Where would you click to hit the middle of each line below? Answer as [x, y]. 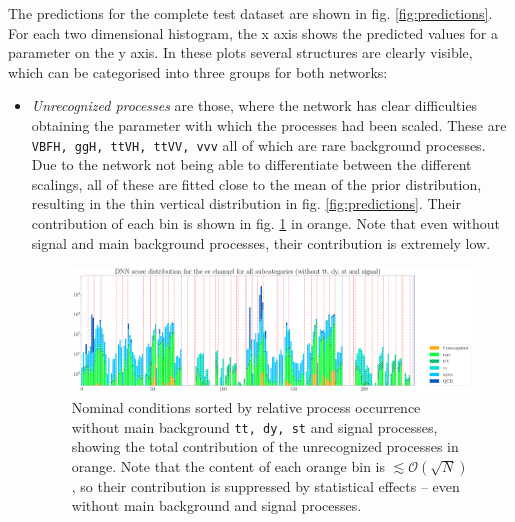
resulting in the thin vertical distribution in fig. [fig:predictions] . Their [246, 203]
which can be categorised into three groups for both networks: [198, 71]
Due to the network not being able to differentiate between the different [251, 164]
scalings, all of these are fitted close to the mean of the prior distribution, [256, 183]
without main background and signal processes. [216, 505]
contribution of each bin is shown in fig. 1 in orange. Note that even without [265, 223]
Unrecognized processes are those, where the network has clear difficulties [254, 105]
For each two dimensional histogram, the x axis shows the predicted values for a [253, 32]
